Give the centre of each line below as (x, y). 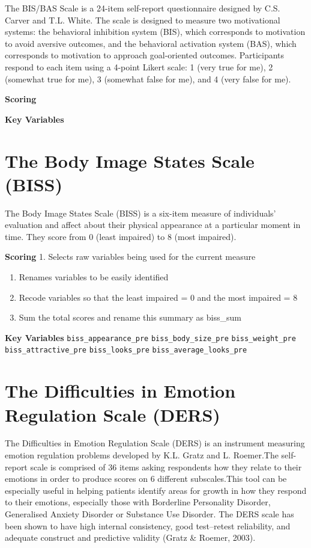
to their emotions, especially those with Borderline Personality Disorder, (138, 502)
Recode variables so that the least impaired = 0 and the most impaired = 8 (158, 297)
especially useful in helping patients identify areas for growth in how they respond (156, 490)
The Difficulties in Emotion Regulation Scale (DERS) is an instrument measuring (155, 443)
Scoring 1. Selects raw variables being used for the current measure (130, 257)
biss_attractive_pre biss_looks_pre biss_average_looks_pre (126, 350)
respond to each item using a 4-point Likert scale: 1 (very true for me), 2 (139, 66)
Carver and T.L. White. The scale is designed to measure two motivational (143, 20)
